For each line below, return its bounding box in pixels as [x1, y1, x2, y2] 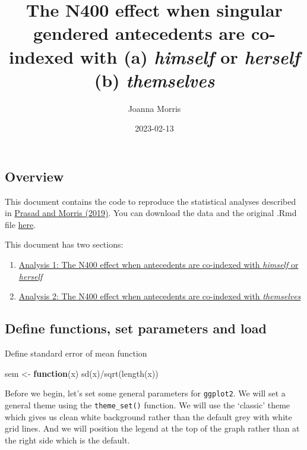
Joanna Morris [128, 102, 181, 114]
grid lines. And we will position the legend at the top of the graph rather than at [5, 422, 300, 435]
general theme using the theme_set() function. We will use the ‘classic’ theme [5, 398, 290, 411]
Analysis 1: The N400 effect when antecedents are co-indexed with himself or [18, 258, 299, 271]
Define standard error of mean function [5, 347, 147, 360]
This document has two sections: [5, 238, 124, 251]
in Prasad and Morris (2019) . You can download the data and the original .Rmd [5, 207, 297, 219]
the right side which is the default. [5, 433, 130, 446]
